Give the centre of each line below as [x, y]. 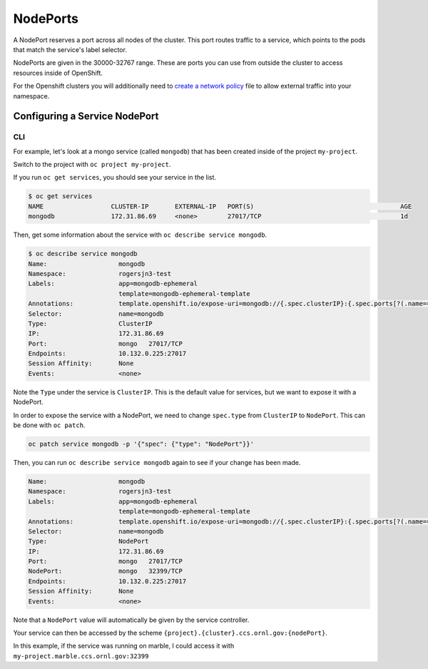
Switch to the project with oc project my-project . [92, 165]
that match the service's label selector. [70, 49]
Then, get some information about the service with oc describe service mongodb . [140, 235]
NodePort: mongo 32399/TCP [106, 571]
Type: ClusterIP [90, 323]
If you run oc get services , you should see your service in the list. [115, 178]
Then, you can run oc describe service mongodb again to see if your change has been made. [157, 462]
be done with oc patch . [49, 425]
